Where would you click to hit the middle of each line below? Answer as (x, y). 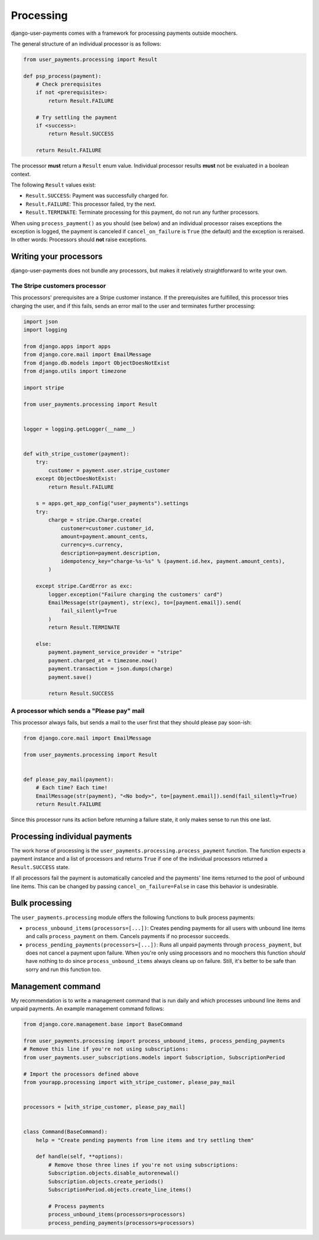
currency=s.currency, (92, 545)
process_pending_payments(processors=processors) (121, 1223)
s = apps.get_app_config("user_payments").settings (112, 503)
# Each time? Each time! (72, 788)
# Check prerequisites (69, 84)
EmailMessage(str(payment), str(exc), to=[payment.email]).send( (145, 603)
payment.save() (70, 677)
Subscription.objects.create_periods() (106, 1181)
